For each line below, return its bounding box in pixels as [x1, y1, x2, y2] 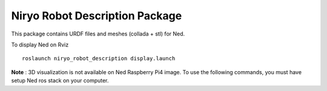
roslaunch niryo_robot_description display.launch [22, 55, 176, 62]
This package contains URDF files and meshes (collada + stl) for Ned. [11, 30, 185, 37]
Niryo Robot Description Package [11, 9, 182, 22]
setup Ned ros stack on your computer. [11, 77, 109, 84]
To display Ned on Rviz [11, 41, 69, 48]
